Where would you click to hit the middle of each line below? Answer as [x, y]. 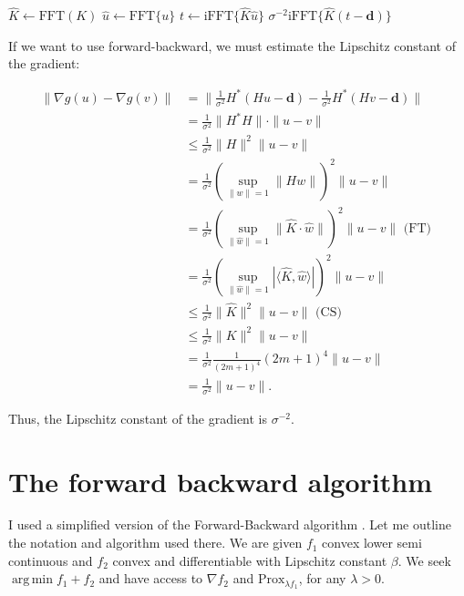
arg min [32, 580]
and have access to [151, 578]
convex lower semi [372, 543]
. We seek [424, 560]
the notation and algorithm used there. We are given [155, 543]
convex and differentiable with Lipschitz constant [250, 560]
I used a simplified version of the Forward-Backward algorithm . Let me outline [230, 524]
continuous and [51, 560]
